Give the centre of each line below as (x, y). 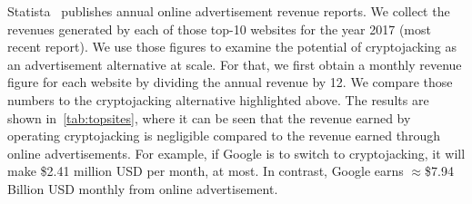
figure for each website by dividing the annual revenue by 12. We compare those (230, 82)
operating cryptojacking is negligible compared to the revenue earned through (224, 136)
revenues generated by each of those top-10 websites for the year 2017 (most (219, 29)
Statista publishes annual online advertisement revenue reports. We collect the (229, 11)
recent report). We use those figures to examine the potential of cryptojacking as (232, 47)
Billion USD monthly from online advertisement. (143, 188)
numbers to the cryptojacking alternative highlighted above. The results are (218, 99)
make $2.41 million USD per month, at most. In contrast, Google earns (206, 171)
